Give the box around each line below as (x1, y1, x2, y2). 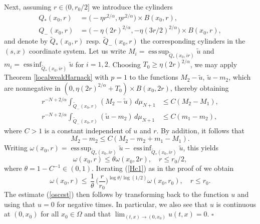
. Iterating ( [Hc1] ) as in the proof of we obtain (91, 163, 234, 173)
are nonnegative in (4, 82, 61, 93)
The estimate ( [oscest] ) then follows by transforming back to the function (4, 189, 229, 199)
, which (228, 72, 251, 82)
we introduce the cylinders (92, 2, 173, 12)
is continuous (216, 198, 256, 209)
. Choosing (108, 59, 141, 69)
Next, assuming (4, 2, 52, 12)
